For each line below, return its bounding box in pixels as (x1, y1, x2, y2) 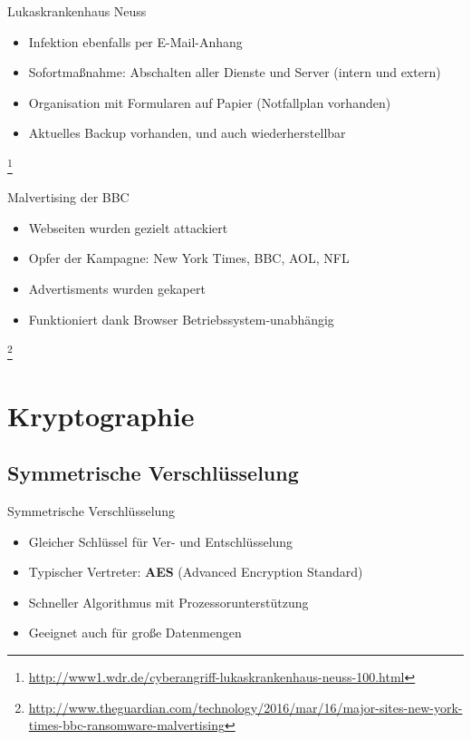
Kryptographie (7, 396, 195, 433)
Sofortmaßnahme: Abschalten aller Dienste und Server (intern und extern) (28, 63, 441, 82)
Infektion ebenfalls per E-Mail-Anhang (28, 32, 243, 51)
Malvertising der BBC (7, 188, 130, 207)
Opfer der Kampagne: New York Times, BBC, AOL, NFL (28, 248, 350, 268)
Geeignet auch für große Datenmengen (28, 623, 242, 642)
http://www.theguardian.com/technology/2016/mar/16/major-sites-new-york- (28, 697, 463, 716)
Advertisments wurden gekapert (28, 279, 206, 297)
